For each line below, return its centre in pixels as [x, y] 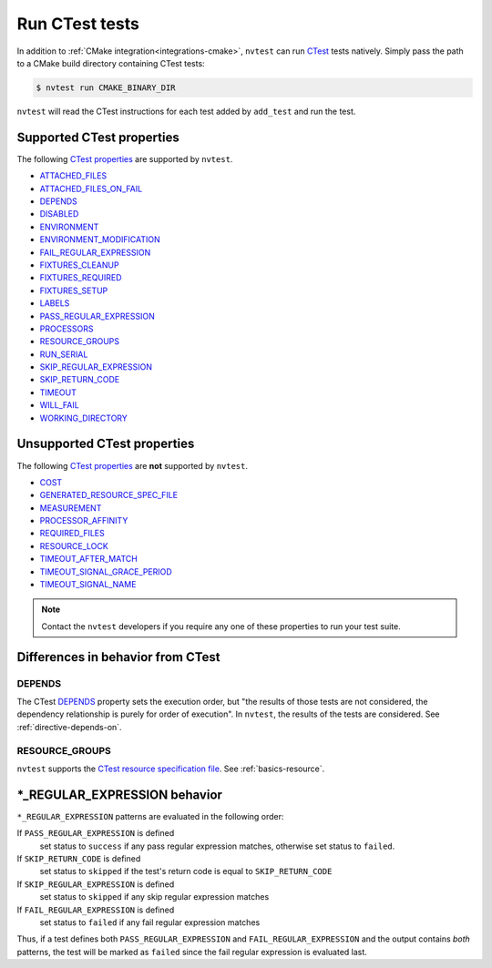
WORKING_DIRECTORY [83, 418]
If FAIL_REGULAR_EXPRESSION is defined [96, 910]
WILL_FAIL [59, 405]
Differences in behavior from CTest [118, 657]
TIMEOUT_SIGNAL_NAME [88, 585]
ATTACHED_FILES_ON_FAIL [91, 189]
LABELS [55, 303]
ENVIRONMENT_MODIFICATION [100, 239]
